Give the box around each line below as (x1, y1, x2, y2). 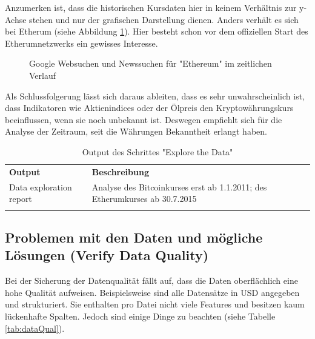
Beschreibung (91, 165, 149, 178)
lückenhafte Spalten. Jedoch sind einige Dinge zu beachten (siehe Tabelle (5, 309, 276, 322)
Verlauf (29, 69, 56, 81)
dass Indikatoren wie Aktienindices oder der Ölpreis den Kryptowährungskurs (5, 101, 294, 114)
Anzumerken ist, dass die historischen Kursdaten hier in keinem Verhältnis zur (5, 1, 297, 13)
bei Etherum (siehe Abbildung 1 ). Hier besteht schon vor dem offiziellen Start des (5, 25, 308, 38)
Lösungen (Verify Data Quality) (5, 246, 209, 264)
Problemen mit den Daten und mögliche (5, 227, 263, 246)
